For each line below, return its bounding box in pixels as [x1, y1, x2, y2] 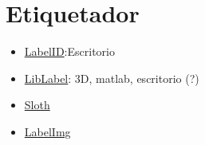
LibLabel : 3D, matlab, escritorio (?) [24, 69, 199, 86]
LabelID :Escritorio [24, 43, 115, 60]
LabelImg [24, 123, 71, 139]
